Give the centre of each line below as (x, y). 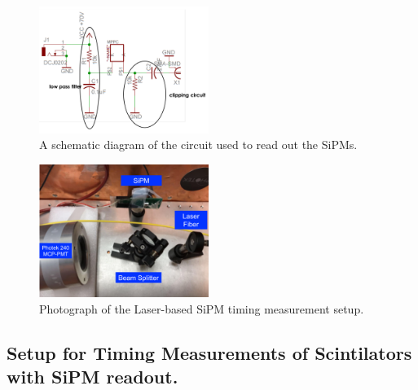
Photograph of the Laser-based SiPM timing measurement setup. (202, 308)
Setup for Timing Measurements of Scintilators (209, 352)
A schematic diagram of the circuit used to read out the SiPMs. (198, 145)
